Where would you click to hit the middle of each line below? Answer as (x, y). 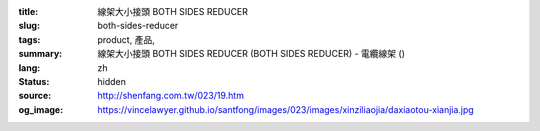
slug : (29, 26)
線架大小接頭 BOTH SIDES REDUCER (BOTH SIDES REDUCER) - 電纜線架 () (251, 54)
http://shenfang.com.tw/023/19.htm (171, 96)
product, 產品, (126, 39)
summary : (40, 54)
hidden (112, 81)
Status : (34, 81)
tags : (29, 39)
